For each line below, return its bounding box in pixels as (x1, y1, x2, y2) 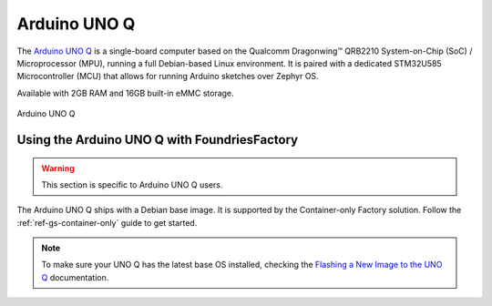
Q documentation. (41, 271, 109, 282)
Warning (41, 162, 75, 173)
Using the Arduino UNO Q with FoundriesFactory (16, 132, 299, 148)
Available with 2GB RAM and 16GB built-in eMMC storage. (16, 87, 234, 98)
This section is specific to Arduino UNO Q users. (41, 178, 223, 190)
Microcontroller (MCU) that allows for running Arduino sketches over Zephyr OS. (16, 71, 319, 82)
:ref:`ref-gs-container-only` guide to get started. (16, 217, 198, 228)
